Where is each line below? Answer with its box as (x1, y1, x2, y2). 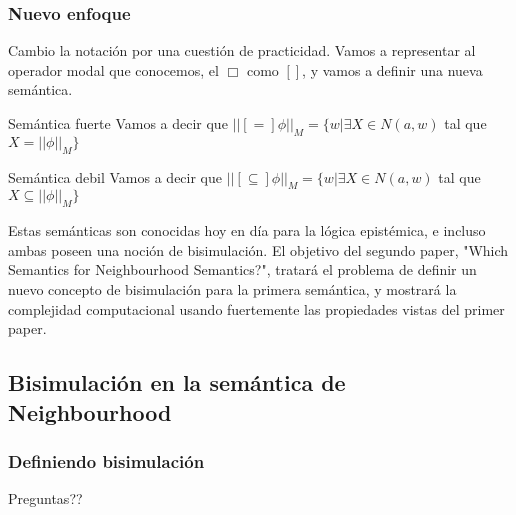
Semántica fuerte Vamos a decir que (8, 113, 228, 133)
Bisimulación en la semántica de (8, 367, 346, 398)
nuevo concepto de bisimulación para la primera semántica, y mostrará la (8, 278, 457, 299)
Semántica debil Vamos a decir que (8, 166, 222, 187)
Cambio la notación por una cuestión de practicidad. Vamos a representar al (8, 40, 476, 61)
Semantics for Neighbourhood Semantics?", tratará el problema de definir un (8, 259, 477, 280)
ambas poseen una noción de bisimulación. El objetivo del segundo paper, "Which (8, 239, 509, 260)
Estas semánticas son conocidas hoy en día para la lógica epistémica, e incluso (8, 220, 486, 241)
